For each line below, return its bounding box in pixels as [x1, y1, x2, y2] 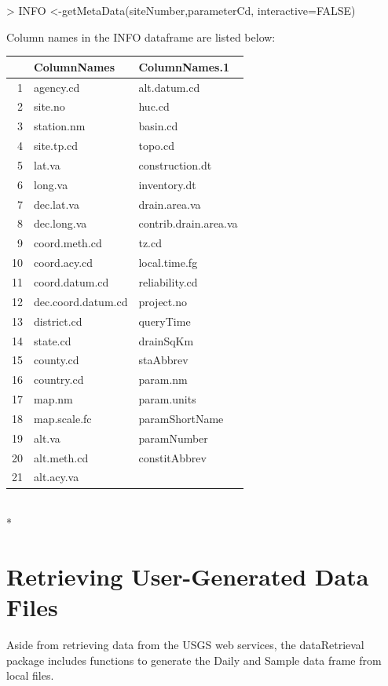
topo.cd [138, 137, 174, 154]
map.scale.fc [34, 410, 92, 426]
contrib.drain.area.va [138, 215, 238, 232]
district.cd [34, 312, 82, 329]
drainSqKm [138, 332, 194, 348]
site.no [34, 98, 65, 115]
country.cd [34, 371, 84, 388]
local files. [6, 667, 54, 684]
